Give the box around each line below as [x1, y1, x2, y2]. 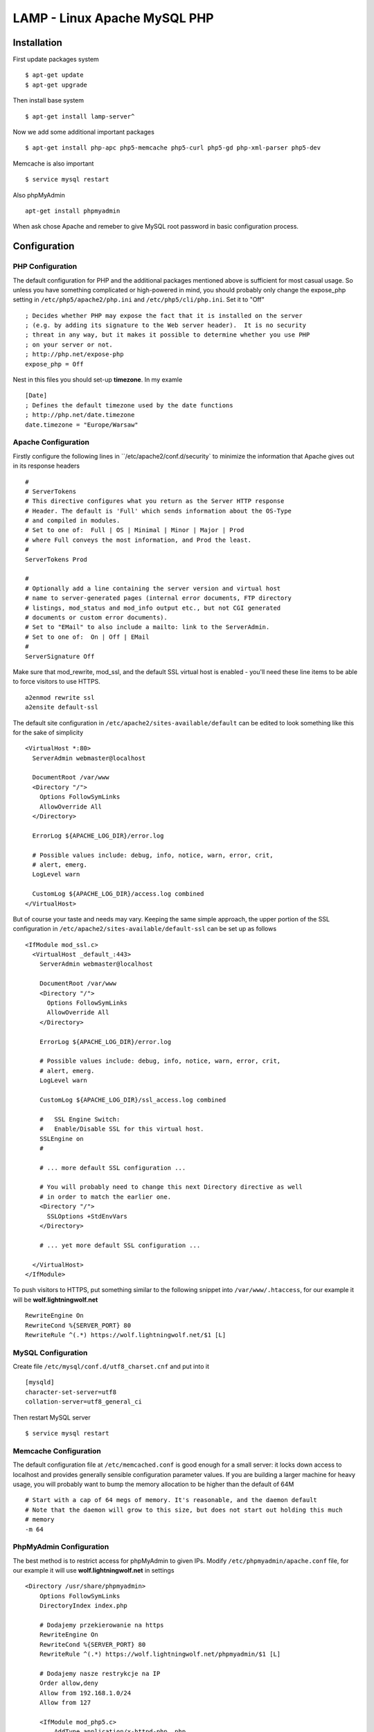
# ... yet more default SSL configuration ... [39, 1241, 201, 1249]
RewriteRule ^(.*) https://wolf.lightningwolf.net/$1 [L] [25, 1331, 226, 1338]
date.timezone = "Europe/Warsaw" [25, 421, 139, 429]
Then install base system [12, 96, 84, 105]
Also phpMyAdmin [12, 191, 65, 199]
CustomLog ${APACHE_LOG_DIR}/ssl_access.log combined [39, 1095, 226, 1104]
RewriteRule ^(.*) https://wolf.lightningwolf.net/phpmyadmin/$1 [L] [39, 1650, 281, 1659]
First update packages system [12, 55, 100, 64]
